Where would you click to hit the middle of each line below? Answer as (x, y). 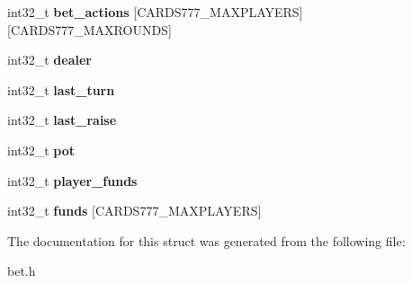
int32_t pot (41, 150)
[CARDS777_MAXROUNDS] (90, 29)
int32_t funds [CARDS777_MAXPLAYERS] (134, 211)
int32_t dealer (49, 60)
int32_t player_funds (72, 180)
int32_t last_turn (61, 89)
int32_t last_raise (62, 120)
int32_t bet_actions (68, 12)
